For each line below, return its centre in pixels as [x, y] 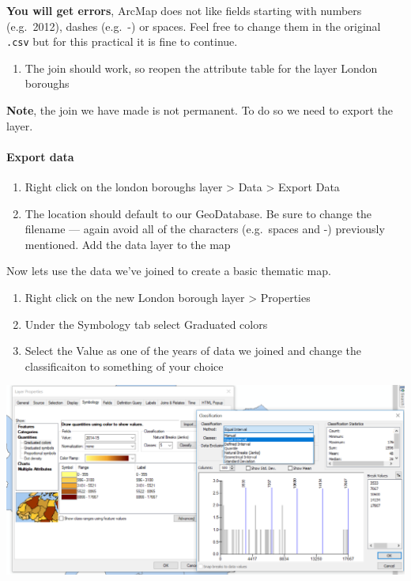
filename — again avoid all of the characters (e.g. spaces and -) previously [205, 229]
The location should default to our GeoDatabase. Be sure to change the [198, 213]
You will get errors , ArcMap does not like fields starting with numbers [184, 10]
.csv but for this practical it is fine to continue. [122, 41]
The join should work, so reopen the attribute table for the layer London [201, 68]
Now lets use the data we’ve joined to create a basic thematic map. [169, 271]
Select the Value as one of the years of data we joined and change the [193, 351]
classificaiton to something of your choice [124, 366]
